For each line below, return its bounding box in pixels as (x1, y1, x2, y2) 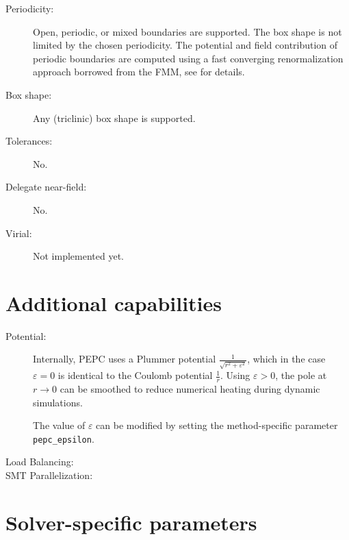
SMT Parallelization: (5, 468, 93, 482)
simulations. (33, 395, 83, 409)
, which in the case (247, 352, 326, 366)
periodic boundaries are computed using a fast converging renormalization (33, 51, 344, 65)
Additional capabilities (5, 289, 222, 317)
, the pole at (275, 368, 327, 382)
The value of (33, 418, 86, 432)
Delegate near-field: (5, 180, 87, 194)
